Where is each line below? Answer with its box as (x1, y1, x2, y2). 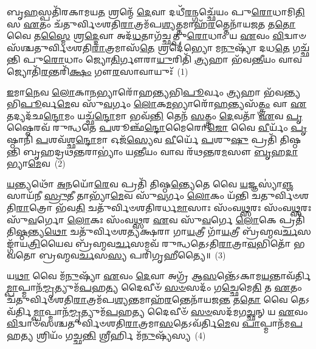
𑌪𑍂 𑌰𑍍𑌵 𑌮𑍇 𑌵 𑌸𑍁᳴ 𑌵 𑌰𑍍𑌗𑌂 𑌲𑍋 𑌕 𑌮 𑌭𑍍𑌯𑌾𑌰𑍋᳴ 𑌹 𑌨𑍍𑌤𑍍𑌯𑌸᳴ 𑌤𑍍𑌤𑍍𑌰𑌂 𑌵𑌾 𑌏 (20, 97, 307, 110)
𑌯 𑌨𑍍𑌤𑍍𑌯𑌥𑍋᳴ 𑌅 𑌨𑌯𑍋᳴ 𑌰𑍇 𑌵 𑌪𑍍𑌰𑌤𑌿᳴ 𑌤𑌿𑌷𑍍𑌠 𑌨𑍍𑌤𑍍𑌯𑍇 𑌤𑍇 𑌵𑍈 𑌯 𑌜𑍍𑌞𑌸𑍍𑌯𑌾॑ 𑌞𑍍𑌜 (7, 177, 294, 190)
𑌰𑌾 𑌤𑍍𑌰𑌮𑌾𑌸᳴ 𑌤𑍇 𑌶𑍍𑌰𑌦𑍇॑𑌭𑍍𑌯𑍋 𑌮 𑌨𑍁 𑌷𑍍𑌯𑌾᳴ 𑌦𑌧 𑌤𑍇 (92, 41, 290, 54)
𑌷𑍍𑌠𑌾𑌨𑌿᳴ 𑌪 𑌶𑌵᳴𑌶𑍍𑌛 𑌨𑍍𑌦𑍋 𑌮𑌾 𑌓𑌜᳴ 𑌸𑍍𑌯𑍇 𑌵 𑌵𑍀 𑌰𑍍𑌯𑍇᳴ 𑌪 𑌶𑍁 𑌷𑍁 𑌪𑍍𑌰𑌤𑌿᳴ (7, 133, 277, 145)
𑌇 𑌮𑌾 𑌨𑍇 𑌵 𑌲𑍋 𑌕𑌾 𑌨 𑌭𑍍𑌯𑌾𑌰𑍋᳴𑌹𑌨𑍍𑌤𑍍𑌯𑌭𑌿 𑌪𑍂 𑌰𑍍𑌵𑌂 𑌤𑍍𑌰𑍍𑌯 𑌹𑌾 (7, 85, 261, 98)
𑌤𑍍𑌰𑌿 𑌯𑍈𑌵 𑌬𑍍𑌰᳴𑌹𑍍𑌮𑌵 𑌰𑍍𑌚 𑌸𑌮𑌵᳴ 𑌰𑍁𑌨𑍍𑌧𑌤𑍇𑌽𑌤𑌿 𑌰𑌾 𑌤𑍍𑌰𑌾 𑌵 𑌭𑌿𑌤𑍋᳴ (27, 237, 291, 249)
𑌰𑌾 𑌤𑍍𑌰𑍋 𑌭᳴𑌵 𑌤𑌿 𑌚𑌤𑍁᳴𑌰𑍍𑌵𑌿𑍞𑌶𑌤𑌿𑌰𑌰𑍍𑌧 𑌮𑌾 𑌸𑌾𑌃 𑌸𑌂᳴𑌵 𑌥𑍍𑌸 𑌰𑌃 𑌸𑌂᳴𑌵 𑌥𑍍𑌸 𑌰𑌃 (16, 201, 312, 213)
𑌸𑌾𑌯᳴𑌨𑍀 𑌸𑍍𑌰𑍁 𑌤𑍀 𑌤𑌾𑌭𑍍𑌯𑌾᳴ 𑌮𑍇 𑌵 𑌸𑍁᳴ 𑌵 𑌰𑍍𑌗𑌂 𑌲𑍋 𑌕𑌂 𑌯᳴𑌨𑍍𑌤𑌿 (7, 189, 249, 202)
